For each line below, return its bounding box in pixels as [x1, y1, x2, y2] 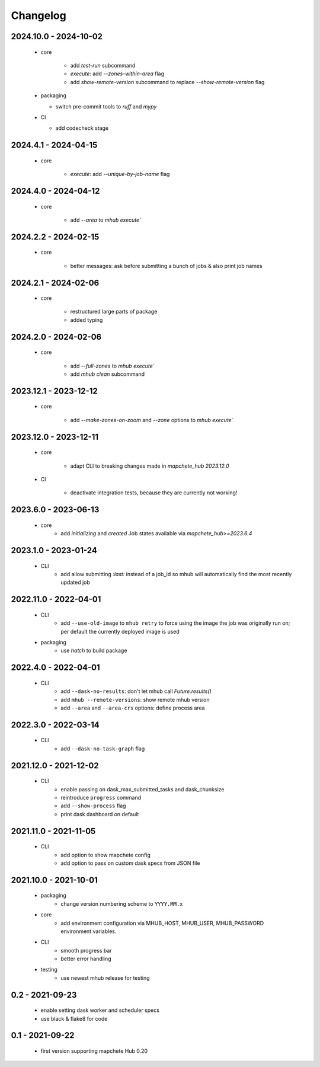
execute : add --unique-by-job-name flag [70, 171, 170, 178]
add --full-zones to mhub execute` [70, 362, 155, 369]
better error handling [60, 955, 112, 963]
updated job [60, 579, 90, 586]
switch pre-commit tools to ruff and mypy [55, 103, 157, 110]
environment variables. [60, 928, 117, 935]
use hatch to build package [60, 647, 127, 654]
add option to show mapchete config [60, 851, 151, 858]
